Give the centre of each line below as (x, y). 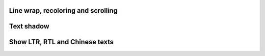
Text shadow (29, 26)
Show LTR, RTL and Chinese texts (61, 42)
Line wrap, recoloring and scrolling (63, 11)
